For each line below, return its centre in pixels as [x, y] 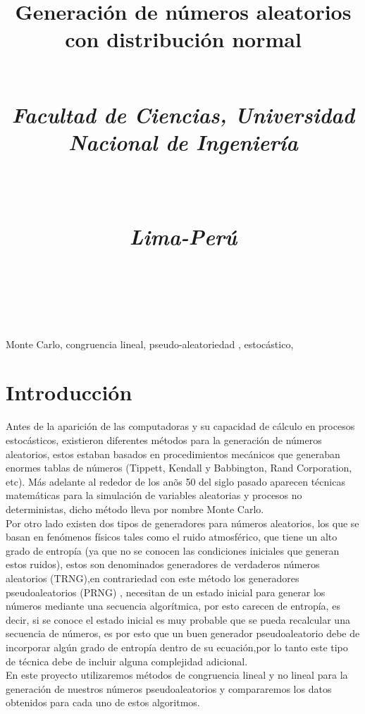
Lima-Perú [183, 237]
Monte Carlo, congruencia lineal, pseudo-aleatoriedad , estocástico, [150, 344]
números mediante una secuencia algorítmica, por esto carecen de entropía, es [173, 606]
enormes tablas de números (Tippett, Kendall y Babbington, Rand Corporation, [179, 468]
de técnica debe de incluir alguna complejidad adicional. [127, 661]
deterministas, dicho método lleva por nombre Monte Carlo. [135, 509]
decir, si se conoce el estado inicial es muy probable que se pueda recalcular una [178, 619]
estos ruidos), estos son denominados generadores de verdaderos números [163, 564]
